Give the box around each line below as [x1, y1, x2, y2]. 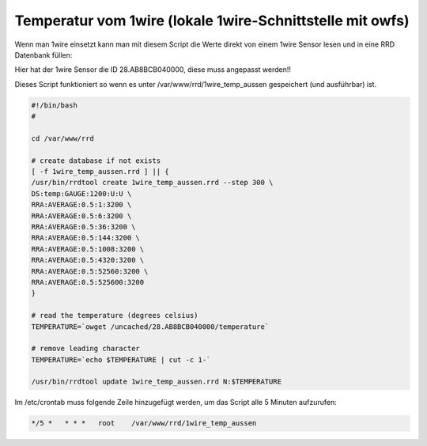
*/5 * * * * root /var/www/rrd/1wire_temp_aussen [31, 419, 257, 428]
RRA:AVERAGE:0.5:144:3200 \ [31, 233, 140, 243]
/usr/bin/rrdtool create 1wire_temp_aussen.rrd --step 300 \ [31, 178, 274, 187]
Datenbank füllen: [14, 50, 73, 59]
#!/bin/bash [31, 100, 78, 110]
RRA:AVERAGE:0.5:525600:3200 [31, 278, 145, 286]
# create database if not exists [31, 156, 161, 165]
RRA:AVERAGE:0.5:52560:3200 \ [31, 266, 149, 276]
